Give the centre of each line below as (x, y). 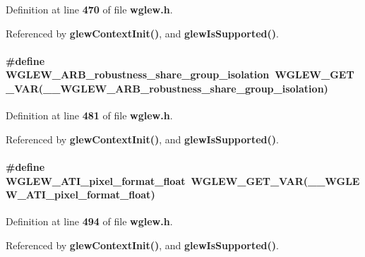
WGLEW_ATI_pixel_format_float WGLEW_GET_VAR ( (157, 180)
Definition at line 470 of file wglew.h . (89, 9)
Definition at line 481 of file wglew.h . (89, 115)
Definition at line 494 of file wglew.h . (89, 221)
